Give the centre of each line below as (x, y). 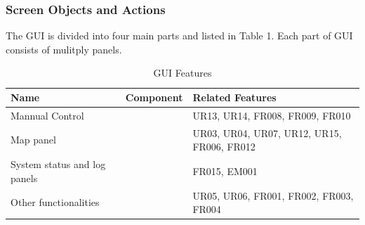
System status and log (58, 164)
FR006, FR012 (224, 147)
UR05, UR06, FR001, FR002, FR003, (273, 195)
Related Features (234, 97)
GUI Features (182, 73)
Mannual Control (47, 115)
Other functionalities (55, 202)
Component (154, 97)
